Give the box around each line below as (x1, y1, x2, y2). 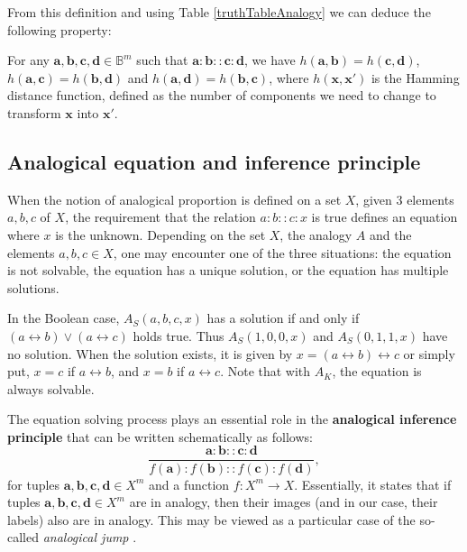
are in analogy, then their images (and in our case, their (129, 492, 438, 511)
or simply (403, 344, 455, 363)
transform (7, 103, 61, 122)
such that (136, 51, 188, 69)
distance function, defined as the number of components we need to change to (7, 86, 436, 105)
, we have (244, 51, 296, 69)
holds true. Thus (133, 326, 224, 345)
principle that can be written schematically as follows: (7, 427, 313, 446)
